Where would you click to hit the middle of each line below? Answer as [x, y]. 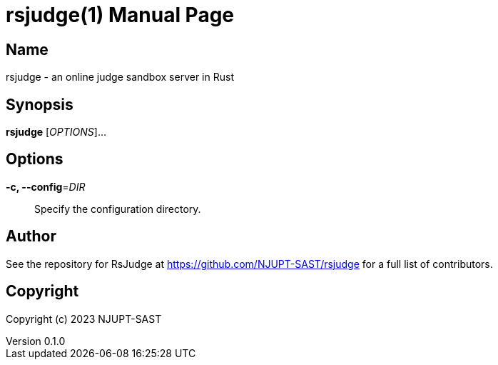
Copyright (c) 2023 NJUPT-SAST [84, 319]
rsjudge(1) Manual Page [120, 15]
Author [31, 236]
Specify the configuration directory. [118, 209]
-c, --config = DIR [46, 186]
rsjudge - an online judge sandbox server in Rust [120, 77]
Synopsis [40, 104]
